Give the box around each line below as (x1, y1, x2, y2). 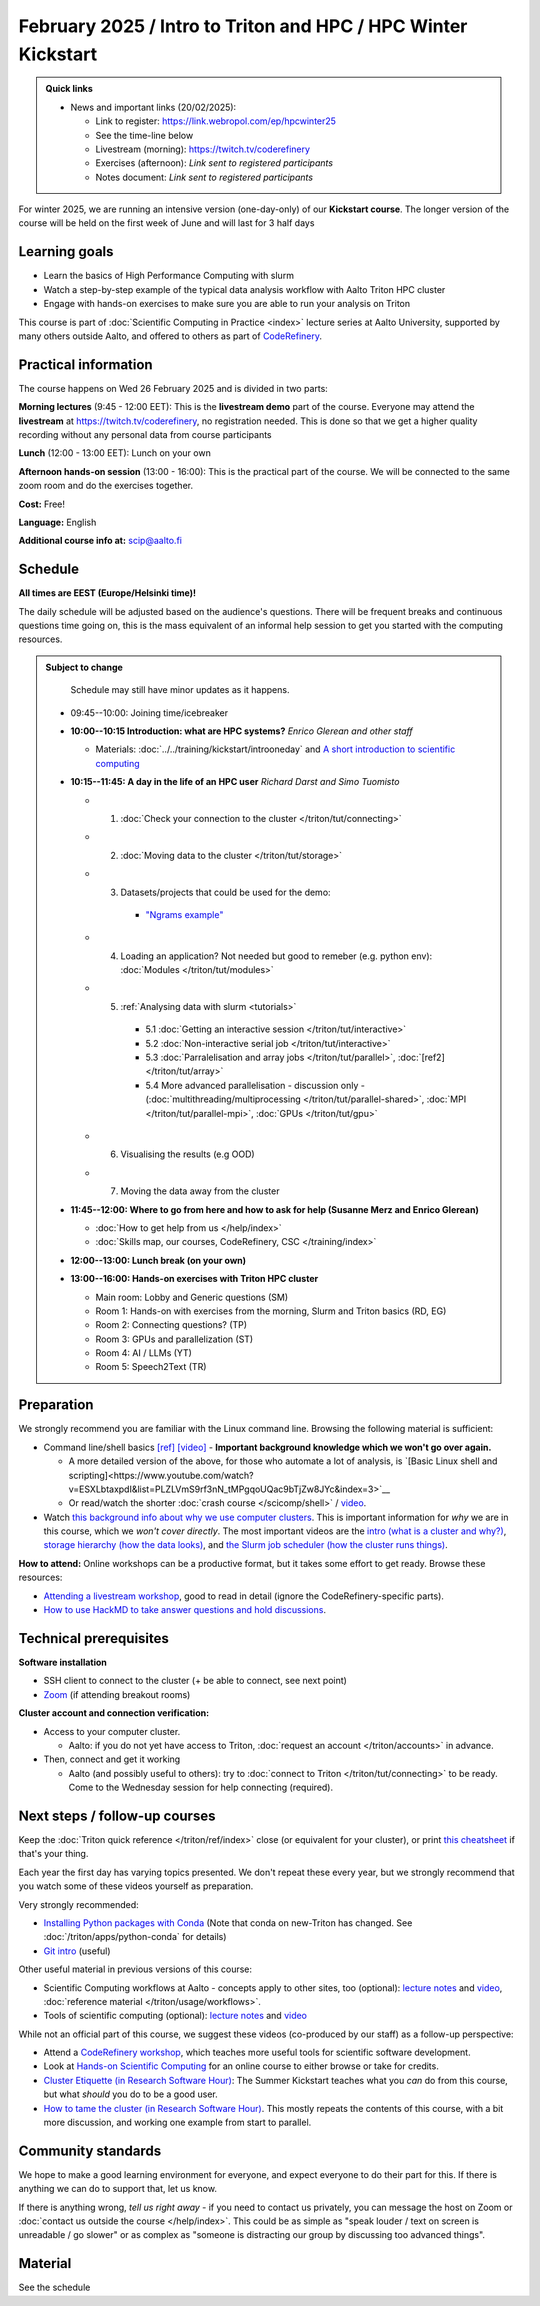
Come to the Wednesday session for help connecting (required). (68, 1781, 334, 1794)
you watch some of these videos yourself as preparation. (18, 1880, 254, 1892)
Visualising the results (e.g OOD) (120, 1148, 255, 1160)
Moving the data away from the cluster (120, 1185, 280, 1197)
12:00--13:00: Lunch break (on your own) (70, 1254, 247, 1266)
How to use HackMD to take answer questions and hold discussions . (43, 1604, 327, 1616)
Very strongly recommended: (18, 1898, 139, 1910)
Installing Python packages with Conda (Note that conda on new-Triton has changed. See (43, 1916, 413, 1929)
